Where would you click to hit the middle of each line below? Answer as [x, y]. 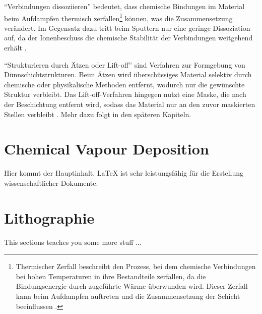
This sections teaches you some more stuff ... [73, 242]
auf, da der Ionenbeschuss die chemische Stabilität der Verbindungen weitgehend [128, 38]
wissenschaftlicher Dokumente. [51, 182]
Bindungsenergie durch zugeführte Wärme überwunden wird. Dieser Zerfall [132, 286]
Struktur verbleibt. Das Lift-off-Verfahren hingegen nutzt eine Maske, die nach [125, 94]
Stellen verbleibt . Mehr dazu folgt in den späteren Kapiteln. [98, 114]
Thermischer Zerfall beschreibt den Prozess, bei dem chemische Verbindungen [136, 266]
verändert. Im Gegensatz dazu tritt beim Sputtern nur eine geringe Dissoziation [127, 28]
